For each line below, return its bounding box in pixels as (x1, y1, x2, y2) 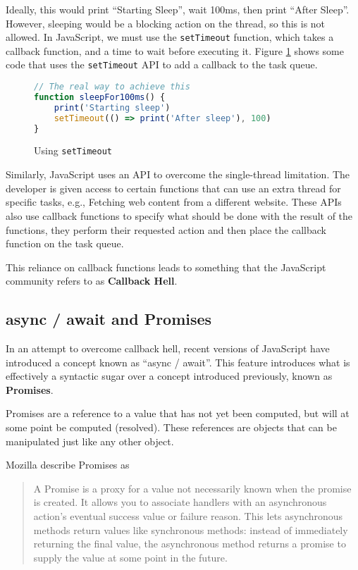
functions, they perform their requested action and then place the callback (6, 222, 326, 237)
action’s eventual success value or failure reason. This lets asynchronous (33, 509, 343, 523)
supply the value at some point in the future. (33, 550, 228, 564)
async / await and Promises (6, 308, 212, 330)
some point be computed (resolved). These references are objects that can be (6, 420, 337, 435)
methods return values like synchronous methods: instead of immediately (33, 522, 348, 537)
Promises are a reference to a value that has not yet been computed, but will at (6, 406, 350, 421)
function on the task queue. (6, 236, 124, 251)
